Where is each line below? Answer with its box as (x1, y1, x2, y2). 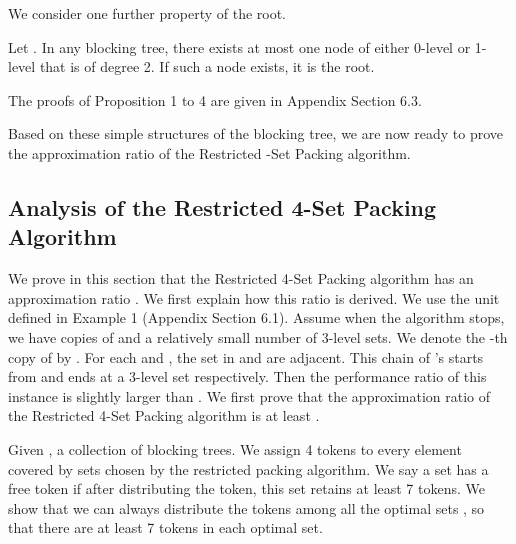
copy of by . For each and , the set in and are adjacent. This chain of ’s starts (8, 346, 484, 367)
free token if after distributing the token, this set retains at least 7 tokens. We (8, 478, 485, 499)
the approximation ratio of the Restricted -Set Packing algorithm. (8, 142, 411, 163)
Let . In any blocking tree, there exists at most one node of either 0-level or (8, 36, 471, 57)
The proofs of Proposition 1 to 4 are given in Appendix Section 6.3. (8, 89, 422, 110)
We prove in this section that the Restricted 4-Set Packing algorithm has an (8, 268, 474, 289)
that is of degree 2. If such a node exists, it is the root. (39, 56, 375, 77)
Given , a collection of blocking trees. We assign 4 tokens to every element (8, 438, 462, 459)
